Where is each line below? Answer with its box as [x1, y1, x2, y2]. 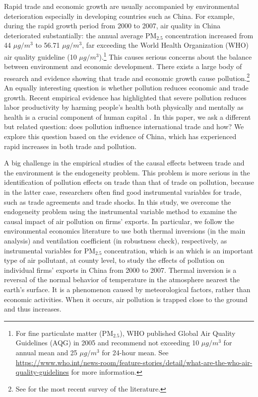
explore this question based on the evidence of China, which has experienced [4, 131, 237, 142]
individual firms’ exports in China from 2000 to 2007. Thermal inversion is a [4, 264, 237, 275]
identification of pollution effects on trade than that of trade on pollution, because [4, 177, 254, 187]
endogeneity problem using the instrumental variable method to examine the [4, 206, 237, 217]
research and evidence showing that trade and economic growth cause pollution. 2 [4, 71, 250, 83]
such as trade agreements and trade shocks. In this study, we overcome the [4, 196, 231, 207]
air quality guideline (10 [4, 51, 77, 62]
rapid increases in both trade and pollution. [4, 141, 137, 151]
